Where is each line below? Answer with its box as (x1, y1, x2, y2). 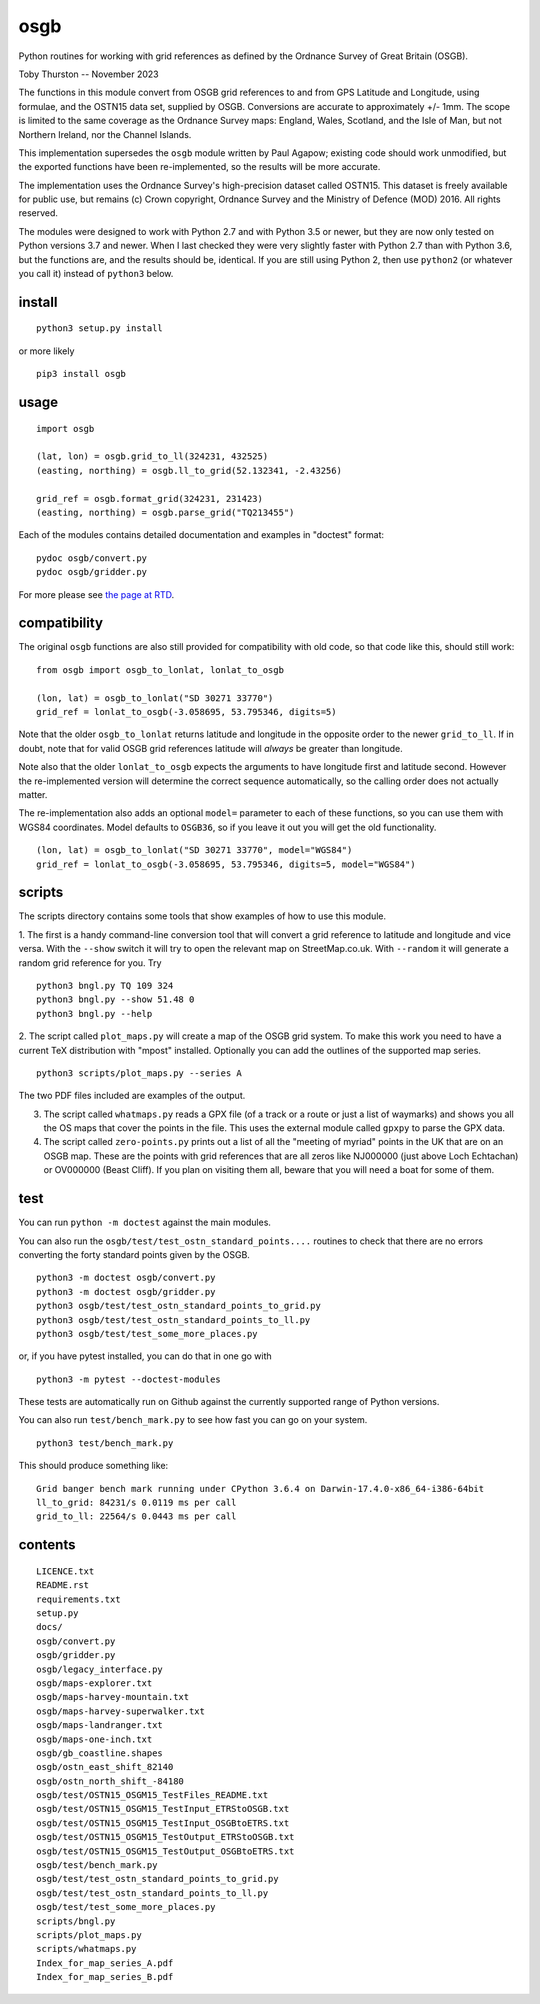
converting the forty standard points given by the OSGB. (18, 1248, 250, 1260)
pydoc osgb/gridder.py (36, 566, 148, 578)
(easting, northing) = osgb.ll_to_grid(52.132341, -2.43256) (36, 465, 342, 476)
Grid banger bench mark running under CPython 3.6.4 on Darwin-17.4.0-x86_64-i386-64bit (36, 1483, 485, 1494)
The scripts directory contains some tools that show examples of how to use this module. (18, 910, 387, 922)
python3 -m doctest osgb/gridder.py (36, 1286, 216, 1297)
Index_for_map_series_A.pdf (36, 1957, 174, 1969)
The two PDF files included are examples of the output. (18, 1090, 246, 1102)
